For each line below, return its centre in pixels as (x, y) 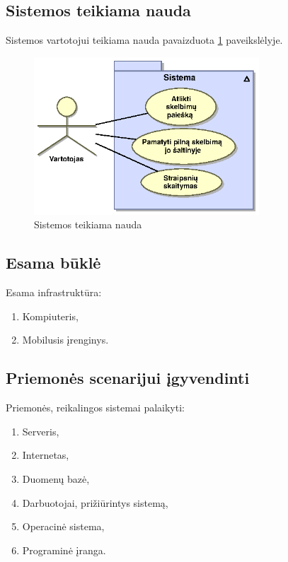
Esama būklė (53, 263)
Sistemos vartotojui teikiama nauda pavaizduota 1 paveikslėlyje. (144, 40)
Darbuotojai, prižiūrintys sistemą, (95, 502)
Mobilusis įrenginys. (65, 340)
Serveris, (41, 431)
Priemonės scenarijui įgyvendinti (128, 378)
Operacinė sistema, (63, 526)
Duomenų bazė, (56, 479)
